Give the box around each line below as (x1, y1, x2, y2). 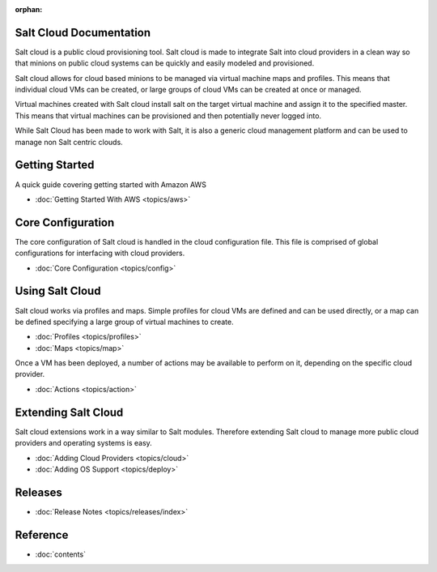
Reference (15, 527, 69, 542)
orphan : (15, 5, 43, 14)
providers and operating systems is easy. (15, 438, 153, 448)
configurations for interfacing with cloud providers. (15, 248, 185, 258)
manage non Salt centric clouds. (15, 137, 123, 147)
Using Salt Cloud (15, 284, 101, 298)
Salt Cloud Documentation (15, 25, 151, 40)
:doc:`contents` (35, 549, 87, 559)
